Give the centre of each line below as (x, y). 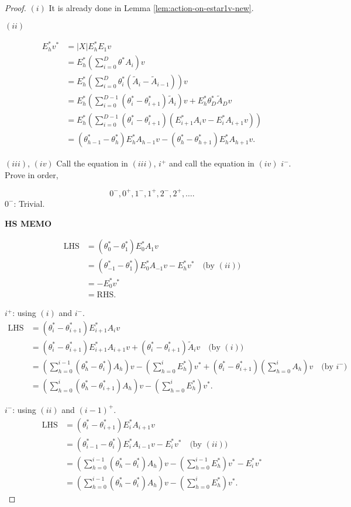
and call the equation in (211, 163)
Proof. (16, 8)
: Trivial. (29, 203)
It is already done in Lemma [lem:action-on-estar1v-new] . (151, 8)
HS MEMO (28, 223)
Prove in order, (32, 174)
